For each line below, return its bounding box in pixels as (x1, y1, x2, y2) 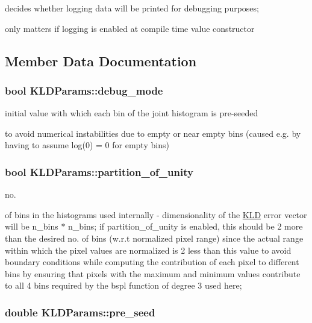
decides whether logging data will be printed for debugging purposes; (5, 2, 259, 14)
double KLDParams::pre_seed (5, 304, 155, 319)
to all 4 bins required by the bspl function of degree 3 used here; (5, 279, 242, 292)
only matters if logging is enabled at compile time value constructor (5, 22, 255, 34)
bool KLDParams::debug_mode (5, 83, 163, 98)
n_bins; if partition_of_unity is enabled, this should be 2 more (68, 220, 303, 233)
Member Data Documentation (5, 51, 197, 70)
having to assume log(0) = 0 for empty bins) (5, 139, 169, 151)
